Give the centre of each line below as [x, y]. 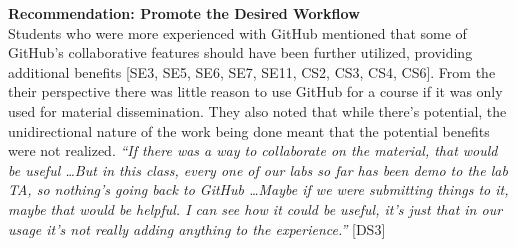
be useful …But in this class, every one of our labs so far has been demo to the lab [258, 169]
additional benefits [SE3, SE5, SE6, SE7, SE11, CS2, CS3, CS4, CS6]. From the [252, 71]
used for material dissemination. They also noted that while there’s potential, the [257, 110]
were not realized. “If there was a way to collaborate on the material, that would [253, 150]
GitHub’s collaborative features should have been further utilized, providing [240, 52]
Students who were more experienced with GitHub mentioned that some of [237, 32]
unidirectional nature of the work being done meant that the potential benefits [249, 130]
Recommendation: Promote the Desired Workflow [184, 13]
